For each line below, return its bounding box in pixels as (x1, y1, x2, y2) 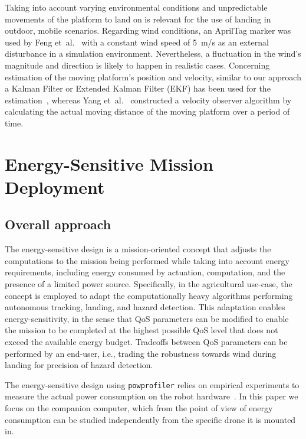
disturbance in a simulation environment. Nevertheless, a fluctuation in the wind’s (5, 47, 301, 60)
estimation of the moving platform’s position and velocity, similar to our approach (5, 70, 301, 83)
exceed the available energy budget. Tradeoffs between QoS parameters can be (5, 336, 288, 348)
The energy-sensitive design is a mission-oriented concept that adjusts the (5, 243, 271, 255)
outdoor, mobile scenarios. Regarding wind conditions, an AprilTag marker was (5, 24, 291, 37)
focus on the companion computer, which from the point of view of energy (5, 402, 273, 414)
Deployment (5, 174, 105, 199)
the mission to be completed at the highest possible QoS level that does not (5, 324, 278, 336)
